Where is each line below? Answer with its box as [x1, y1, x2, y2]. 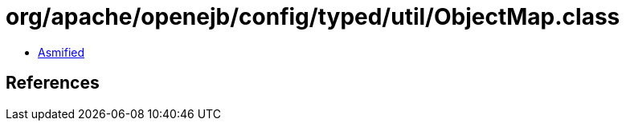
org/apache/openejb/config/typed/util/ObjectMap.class [6, 3, 620, 30]
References [6, 73, 100, 93]
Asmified [38, 45, 85, 59]
